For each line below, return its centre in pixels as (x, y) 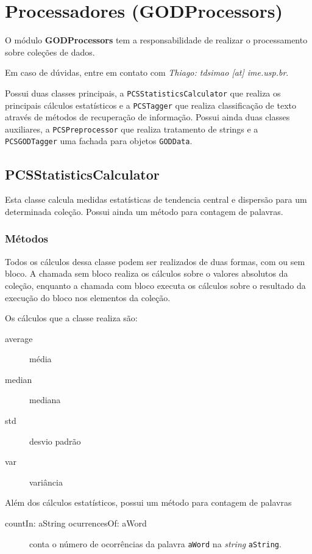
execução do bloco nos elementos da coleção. (88, 297)
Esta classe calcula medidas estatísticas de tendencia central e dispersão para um (156, 199)
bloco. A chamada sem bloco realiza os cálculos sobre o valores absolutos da (147, 273)
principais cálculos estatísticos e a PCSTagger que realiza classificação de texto (151, 105)
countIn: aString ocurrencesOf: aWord (76, 523)
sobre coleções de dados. (50, 52)
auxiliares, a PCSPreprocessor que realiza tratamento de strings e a (132, 129)
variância (46, 482)
